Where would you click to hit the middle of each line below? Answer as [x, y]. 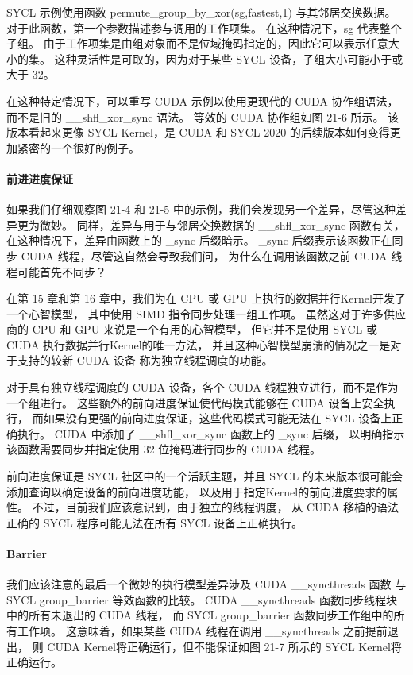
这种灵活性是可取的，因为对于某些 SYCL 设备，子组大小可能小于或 [229, 58]
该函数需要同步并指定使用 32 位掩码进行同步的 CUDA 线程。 [164, 449]
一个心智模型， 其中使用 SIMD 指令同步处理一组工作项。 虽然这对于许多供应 [206, 313]
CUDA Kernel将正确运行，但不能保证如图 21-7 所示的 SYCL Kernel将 [224, 646]
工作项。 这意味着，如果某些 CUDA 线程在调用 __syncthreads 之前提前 [202, 631]
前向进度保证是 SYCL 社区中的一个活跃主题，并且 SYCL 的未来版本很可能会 [205, 476]
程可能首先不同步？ [56, 271]
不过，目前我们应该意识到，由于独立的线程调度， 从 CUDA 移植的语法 [216, 507]
